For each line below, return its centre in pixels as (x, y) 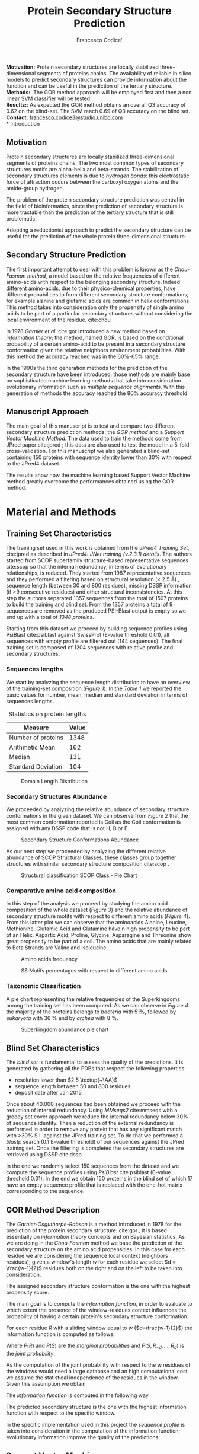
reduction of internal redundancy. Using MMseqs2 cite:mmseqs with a (92, 1111)
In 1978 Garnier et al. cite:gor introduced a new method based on (86, 331)
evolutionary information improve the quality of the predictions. (83, 1437)
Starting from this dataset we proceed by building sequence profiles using (97, 629)
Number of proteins (36, 738)
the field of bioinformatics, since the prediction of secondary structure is (95, 206)
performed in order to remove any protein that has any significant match (94, 1129)
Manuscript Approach (48, 411)
